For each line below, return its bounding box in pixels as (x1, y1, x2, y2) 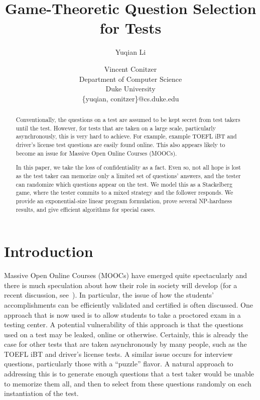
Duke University (105, 83, 156, 94)
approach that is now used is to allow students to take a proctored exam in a (4, 309, 241, 320)
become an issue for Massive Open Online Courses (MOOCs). (16, 149, 177, 157)
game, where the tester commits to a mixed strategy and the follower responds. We (16, 188, 233, 197)
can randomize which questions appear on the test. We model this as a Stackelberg (16, 180, 232, 188)
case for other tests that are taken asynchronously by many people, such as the (4, 339, 247, 349)
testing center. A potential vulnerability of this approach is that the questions (4, 319, 243, 330)
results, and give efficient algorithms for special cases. (16, 205, 156, 213)
